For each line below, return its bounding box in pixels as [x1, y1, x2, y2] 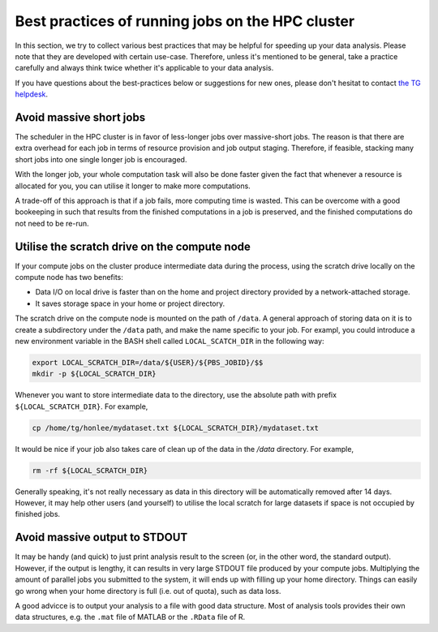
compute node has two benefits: [15, 273, 123, 282]
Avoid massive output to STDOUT [15, 531, 188, 544]
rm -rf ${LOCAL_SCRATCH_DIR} [32, 466, 148, 475]
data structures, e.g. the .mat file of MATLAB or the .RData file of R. [15, 613, 246, 622]
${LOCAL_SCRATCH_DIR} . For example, [15, 402, 148, 411]
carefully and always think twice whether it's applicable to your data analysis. [15, 63, 274, 73]
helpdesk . [15, 89, 49, 99]
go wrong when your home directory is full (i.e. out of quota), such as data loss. [15, 586, 281, 595]
